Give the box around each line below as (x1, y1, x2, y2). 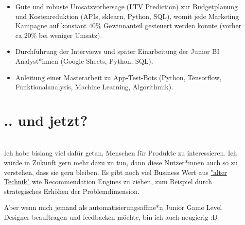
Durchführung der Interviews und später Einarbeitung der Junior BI (15, 46, 220, 56)
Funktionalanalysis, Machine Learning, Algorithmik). (15, 82, 174, 92)
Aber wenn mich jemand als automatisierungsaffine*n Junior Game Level (4, 202, 222, 212)
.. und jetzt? (4, 110, 88, 130)
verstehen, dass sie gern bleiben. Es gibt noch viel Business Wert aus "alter (4, 167, 227, 177)
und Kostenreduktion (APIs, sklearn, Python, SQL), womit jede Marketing (15, 11, 239, 21)
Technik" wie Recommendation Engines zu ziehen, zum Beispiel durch (4, 176, 212, 187)
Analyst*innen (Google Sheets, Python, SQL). (15, 55, 153, 66)
